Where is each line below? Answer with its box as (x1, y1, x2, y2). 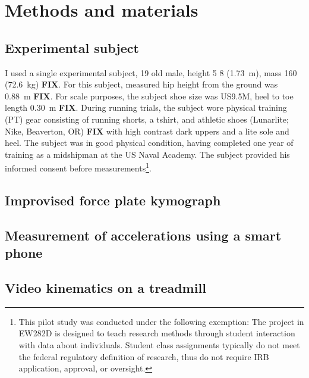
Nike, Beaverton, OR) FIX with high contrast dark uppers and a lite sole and (5, 124, 289, 137)
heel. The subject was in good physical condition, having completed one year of (5, 136, 294, 149)
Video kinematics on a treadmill (5, 278, 206, 296)
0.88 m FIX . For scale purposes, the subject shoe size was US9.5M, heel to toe (5, 89, 294, 102)
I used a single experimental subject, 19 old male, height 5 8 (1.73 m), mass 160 (5, 66, 297, 79)
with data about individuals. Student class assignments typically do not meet (18, 338, 300, 351)
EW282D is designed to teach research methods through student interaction (18, 327, 295, 339)
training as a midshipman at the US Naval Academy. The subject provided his (5, 148, 290, 160)
